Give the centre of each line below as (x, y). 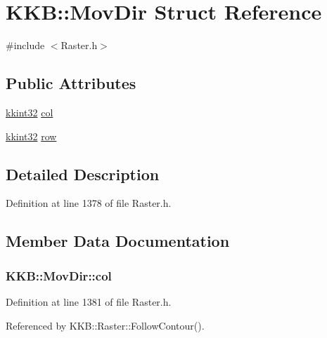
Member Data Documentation (118, 241)
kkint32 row (31, 136)
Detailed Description (83, 174)
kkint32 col (30, 112)
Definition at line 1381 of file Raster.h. (89, 301)
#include (25, 45)
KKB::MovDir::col (59, 275)
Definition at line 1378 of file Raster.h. (89, 203)
